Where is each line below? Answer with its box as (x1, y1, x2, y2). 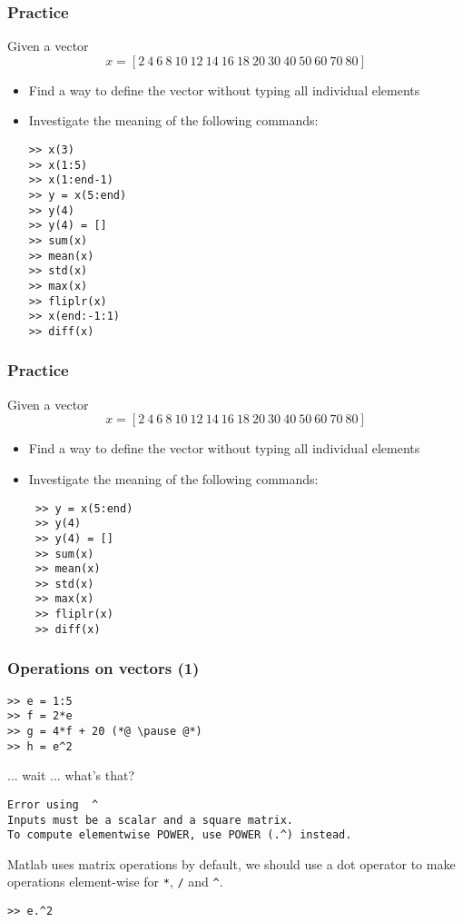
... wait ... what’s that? (7, 766, 135, 785)
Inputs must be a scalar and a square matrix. (7, 813, 293, 827)
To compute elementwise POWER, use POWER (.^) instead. (7, 828, 352, 842)
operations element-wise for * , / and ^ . (7, 872, 223, 891)
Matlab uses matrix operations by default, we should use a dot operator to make (7, 854, 456, 873)
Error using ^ (7, 798, 99, 811)
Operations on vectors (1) (7, 657, 200, 679)
